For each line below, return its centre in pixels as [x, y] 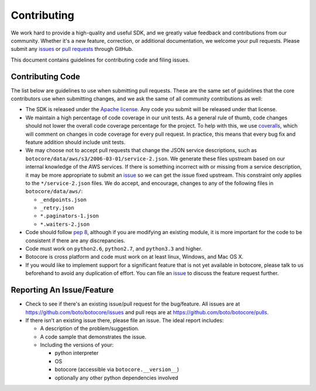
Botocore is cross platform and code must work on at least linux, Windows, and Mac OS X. [135, 257]
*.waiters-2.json [65, 224]
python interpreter [77, 353]
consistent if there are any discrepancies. [75, 241]
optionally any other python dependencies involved [116, 378]
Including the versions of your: [77, 345]
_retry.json [57, 208]
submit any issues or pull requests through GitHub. [72, 49]
